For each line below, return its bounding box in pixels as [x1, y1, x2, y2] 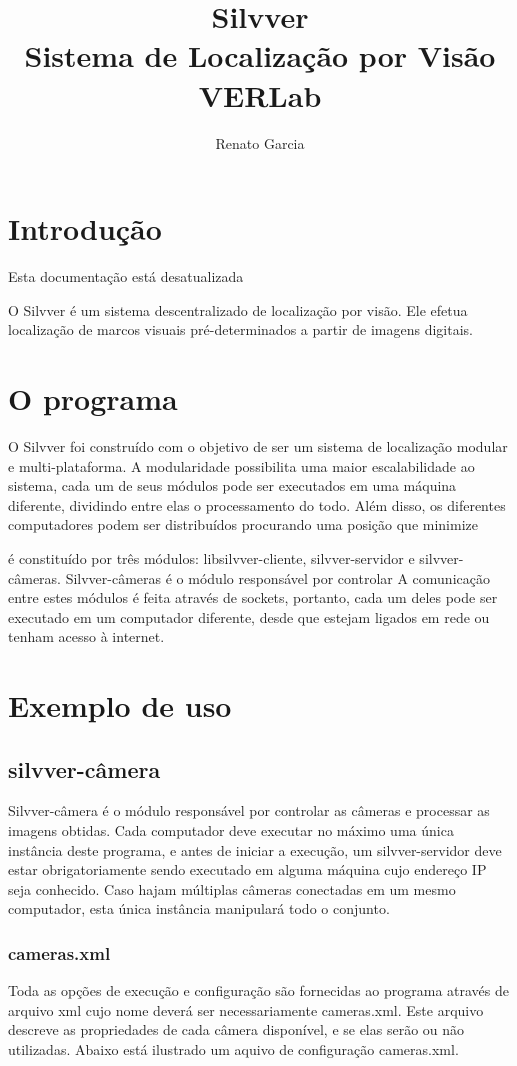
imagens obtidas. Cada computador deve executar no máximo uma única [8, 820, 454, 841]
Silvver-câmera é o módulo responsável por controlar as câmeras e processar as [8, 800, 490, 821]
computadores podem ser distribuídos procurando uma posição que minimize [8, 514, 478, 535]
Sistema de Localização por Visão [24, 35, 496, 76]
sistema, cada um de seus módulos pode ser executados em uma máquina [8, 475, 457, 496]
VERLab [198, 74, 322, 115]
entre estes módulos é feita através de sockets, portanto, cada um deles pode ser [8, 587, 498, 608]
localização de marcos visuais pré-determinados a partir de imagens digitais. [8, 319, 473, 340]
